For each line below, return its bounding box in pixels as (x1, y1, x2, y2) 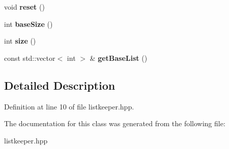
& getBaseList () (90, 52, 148, 63)
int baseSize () (4, 18, 53, 29)
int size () (4, 35, 36, 46)
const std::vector (4, 52, 55, 63)
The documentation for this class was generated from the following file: (4, 118, 225, 129)
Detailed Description (4, 77, 116, 93)
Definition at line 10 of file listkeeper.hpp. (4, 101, 134, 111)
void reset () (4, 2, 45, 12)
